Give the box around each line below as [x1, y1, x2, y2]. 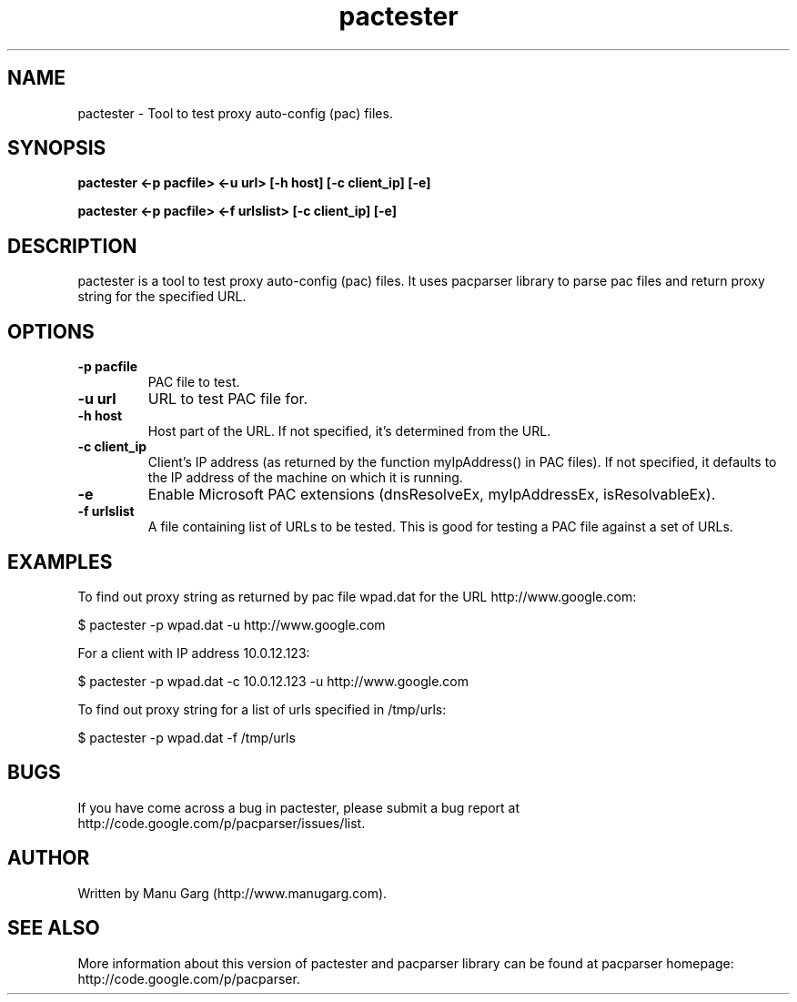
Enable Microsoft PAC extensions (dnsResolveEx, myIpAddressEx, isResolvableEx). [147, 485, 716, 504]
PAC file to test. [147, 374, 240, 390]
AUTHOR [7, 846, 90, 870]
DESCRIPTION [7, 234, 137, 258]
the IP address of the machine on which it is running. [147, 470, 463, 486]
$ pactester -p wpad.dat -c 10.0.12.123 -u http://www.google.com [77, 673, 469, 689]
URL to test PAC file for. [147, 390, 308, 409]
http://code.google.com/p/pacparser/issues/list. [77, 815, 366, 831]
